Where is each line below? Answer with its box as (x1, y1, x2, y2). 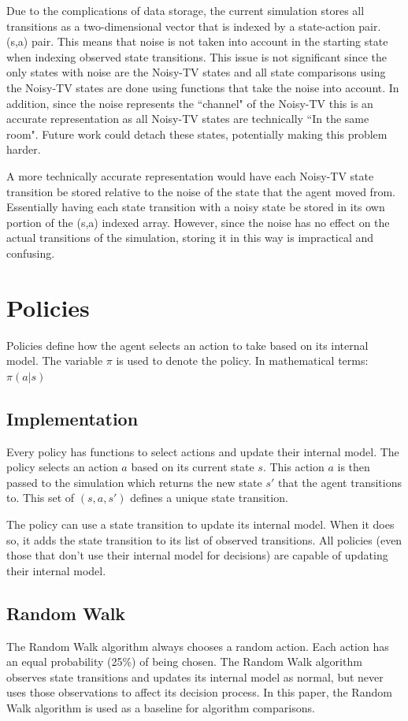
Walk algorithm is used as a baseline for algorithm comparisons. (6, 699, 315, 715)
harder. (6, 141, 41, 158)
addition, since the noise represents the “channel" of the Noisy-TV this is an (6, 95, 373, 111)
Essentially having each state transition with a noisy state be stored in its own (6, 199, 385, 215)
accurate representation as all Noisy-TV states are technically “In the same (6, 110, 369, 127)
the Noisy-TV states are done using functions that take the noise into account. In (6, 79, 399, 95)
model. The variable (6, 352, 103, 369)
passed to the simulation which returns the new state (6, 474, 262, 490)
